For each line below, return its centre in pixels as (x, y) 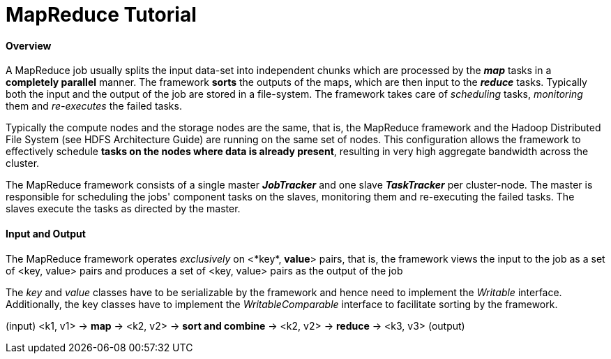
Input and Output (46, 233)
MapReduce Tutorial (101, 15)
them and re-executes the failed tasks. (94, 106)
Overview (29, 45)
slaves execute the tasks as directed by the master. (123, 209)
